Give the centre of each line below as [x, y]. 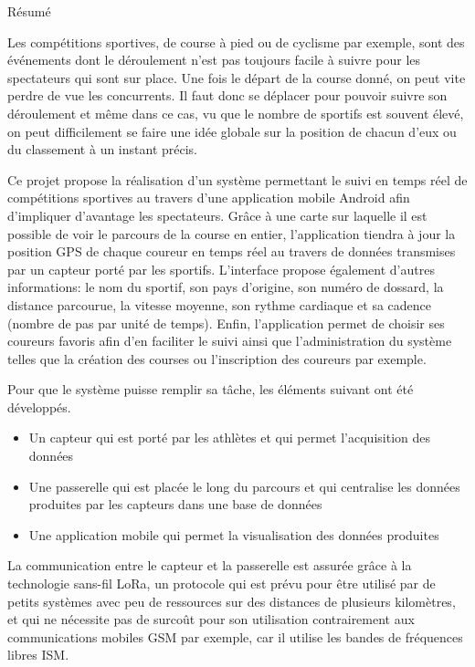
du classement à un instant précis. [102, 149]
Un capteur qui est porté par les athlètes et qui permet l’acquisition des [229, 438]
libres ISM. [38, 655]
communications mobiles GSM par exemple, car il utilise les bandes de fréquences [235, 636]
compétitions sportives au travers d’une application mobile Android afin [209, 198]
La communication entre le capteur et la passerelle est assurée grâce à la [210, 565]
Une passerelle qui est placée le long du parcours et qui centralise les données [244, 486]
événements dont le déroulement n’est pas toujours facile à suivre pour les [214, 60]
